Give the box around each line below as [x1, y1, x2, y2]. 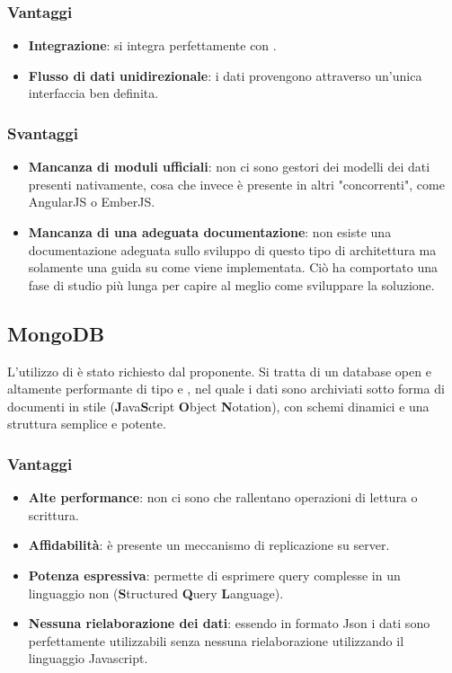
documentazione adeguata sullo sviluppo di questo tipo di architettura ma [28, 240, 437, 259]
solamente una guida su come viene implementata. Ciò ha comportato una [28, 258, 438, 277]
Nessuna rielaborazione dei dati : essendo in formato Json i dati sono [28, 614, 430, 633]
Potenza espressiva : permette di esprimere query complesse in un [28, 565, 401, 584]
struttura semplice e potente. [7, 414, 166, 433]
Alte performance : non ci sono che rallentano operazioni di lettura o [28, 488, 418, 507]
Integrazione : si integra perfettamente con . [28, 36, 277, 55]
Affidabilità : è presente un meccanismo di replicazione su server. [28, 536, 390, 554]
